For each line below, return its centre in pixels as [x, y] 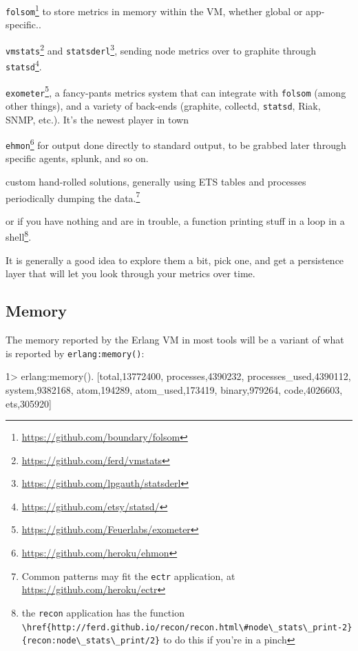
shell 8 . [19, 236]
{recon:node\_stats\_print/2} [91, 641]
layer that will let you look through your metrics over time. [130, 273]
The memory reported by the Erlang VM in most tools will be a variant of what [175, 340]
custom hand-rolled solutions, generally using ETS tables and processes [156, 181]
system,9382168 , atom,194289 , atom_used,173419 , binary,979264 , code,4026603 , [174, 389]
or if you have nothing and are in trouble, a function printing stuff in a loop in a [175, 220]
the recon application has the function [103, 612]
